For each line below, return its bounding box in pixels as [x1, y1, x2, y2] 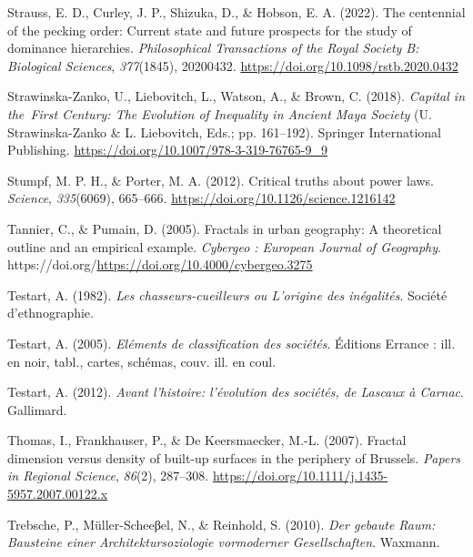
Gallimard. [7, 400, 67, 419]
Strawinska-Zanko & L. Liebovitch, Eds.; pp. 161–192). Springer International [7, 122, 441, 141]
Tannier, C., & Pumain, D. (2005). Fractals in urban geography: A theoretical [7, 218, 442, 238]
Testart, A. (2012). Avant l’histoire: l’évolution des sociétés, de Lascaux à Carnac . [7, 382, 464, 401]
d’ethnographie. [7, 303, 94, 322]
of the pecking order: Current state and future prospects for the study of [7, 20, 412, 39]
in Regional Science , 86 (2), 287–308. [7, 466, 209, 485]
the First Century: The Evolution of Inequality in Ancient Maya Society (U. [7, 104, 432, 123]
